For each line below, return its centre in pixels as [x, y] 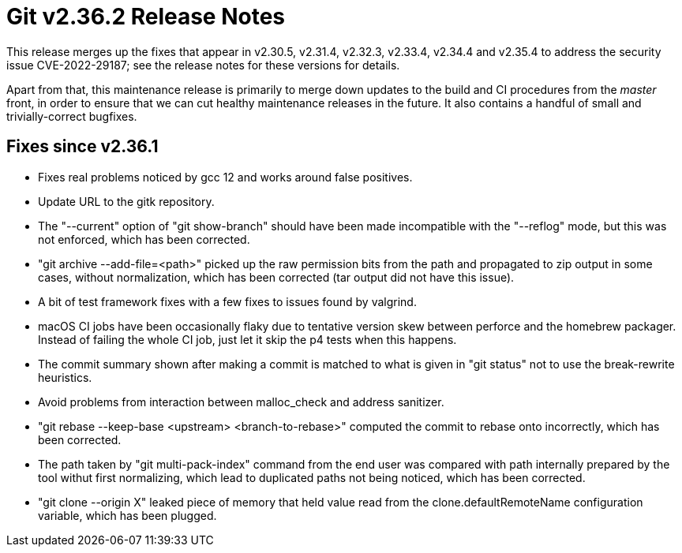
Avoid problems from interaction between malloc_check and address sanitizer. [241, 402]
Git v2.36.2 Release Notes [146, 17]
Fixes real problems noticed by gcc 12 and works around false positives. [225, 177]
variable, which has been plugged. [127, 515]
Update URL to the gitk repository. [126, 201]
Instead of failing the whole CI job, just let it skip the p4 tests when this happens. [247, 339]
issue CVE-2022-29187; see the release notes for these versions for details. [203, 65]
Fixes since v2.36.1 [82, 147]
